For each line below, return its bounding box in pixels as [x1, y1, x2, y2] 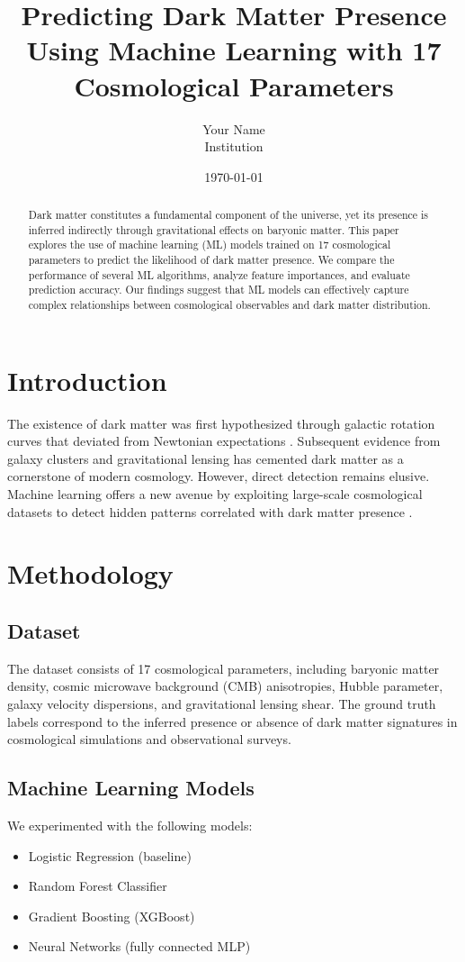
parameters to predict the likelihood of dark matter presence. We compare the [28, 252, 395, 268]
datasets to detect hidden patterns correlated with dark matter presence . [7, 502, 413, 521]
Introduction [7, 361, 167, 398]
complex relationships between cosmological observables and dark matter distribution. [28, 297, 431, 313]
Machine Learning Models [7, 774, 255, 802]
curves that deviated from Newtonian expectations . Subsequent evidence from [7, 431, 441, 450]
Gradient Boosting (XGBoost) [28, 906, 195, 925]
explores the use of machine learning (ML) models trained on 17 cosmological [28, 237, 391, 252]
